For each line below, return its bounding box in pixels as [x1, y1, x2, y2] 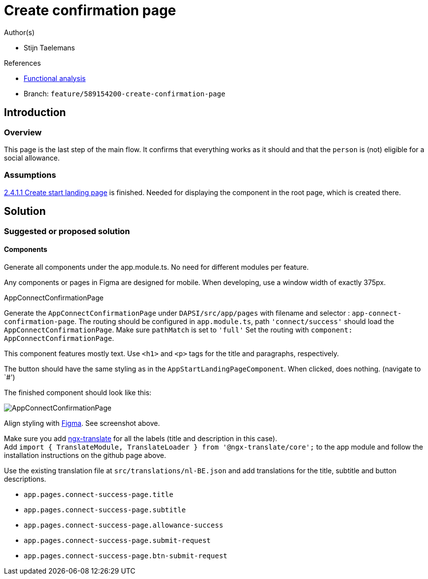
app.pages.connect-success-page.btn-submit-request [24, 551, 228, 560]
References [4, 58, 41, 67]
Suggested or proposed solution [4, 226, 130, 236]
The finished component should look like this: [4, 388, 151, 397]
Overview [4, 127, 42, 137]
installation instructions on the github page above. [4, 451, 166, 459]
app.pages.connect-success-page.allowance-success [24, 521, 223, 529]
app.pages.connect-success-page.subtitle [24, 505, 186, 514]
